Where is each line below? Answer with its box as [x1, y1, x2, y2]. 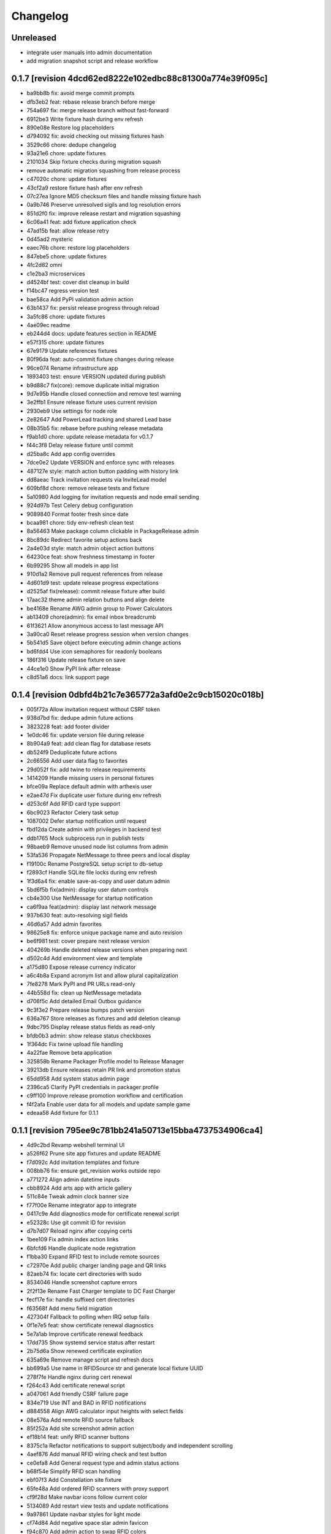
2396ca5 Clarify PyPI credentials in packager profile [26, 1084, 159, 1091]
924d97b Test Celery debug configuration [26, 502, 133, 509]
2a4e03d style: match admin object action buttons [26, 545, 154, 552]
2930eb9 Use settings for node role [26, 407, 117, 414]
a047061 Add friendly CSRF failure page [26, 1390, 129, 1398]
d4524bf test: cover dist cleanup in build [26, 278, 129, 285]
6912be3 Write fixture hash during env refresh [26, 115, 143, 123]
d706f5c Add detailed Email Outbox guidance [26, 998, 142, 1005]
